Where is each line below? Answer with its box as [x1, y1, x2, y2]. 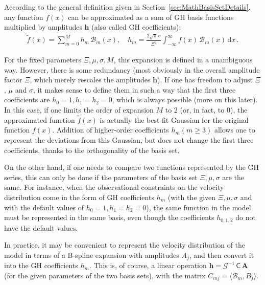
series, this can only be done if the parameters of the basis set [4, 171, 198, 182]
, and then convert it [189, 249, 254, 260]
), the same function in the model [146, 202, 251, 212]
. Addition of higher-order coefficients [52, 124, 169, 135]
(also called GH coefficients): [91, 21, 181, 32]
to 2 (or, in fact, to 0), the [165, 104, 248, 115]
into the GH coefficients [4, 260, 78, 271]
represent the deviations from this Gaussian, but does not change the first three [4, 135, 254, 145]
